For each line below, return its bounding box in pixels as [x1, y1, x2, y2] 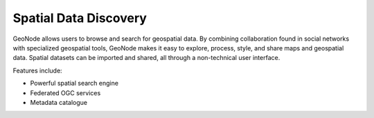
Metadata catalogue [30, 98, 88, 106]
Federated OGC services [30, 88, 101, 97]
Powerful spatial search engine [30, 79, 119, 88]
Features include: [12, 66, 62, 75]
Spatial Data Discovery [12, 10, 147, 26]
